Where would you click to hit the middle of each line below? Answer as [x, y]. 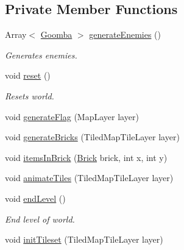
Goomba [56, 34]
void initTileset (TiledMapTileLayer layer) [84, 239]
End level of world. [40, 219]
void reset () [28, 75]
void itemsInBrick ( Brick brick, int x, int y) [86, 157]
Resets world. [30, 95]
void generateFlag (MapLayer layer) [72, 116]
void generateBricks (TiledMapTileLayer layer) [92, 137]
